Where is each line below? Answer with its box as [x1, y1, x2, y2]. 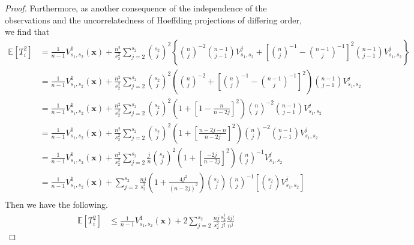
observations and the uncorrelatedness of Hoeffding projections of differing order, [5, 13, 302, 26]
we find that [5, 25, 50, 38]
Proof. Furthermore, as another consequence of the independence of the [5, 2, 267, 14]
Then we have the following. [5, 198, 108, 210]
